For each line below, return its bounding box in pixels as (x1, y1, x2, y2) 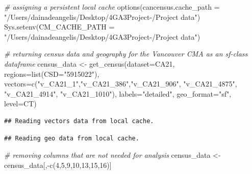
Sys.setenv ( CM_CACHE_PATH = (4, 21, 115, 32)
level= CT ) (4, 98, 37, 109)
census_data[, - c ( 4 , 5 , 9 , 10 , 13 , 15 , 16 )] (4, 159, 112, 170)
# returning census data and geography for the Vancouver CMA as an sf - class (4, 48, 248, 59)
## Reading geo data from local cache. (4, 134, 139, 142)
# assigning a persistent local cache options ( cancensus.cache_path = (4, 2, 220, 12)
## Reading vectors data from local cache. (4, 117, 154, 125)
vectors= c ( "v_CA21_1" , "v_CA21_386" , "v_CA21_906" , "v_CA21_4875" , (4, 78, 237, 89)
